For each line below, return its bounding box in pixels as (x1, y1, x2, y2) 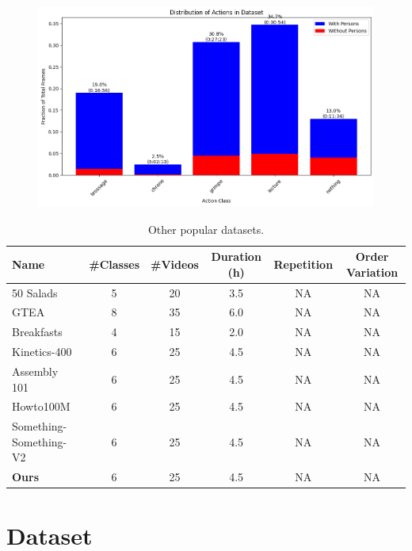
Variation (345, 263, 399, 280)
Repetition (273, 255, 334, 272)
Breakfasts (12, 323, 63, 340)
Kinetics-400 (12, 343, 72, 360)
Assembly (12, 362, 59, 379)
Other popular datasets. (147, 220, 265, 237)
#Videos (151, 255, 199, 272)
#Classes (89, 255, 140, 272)
